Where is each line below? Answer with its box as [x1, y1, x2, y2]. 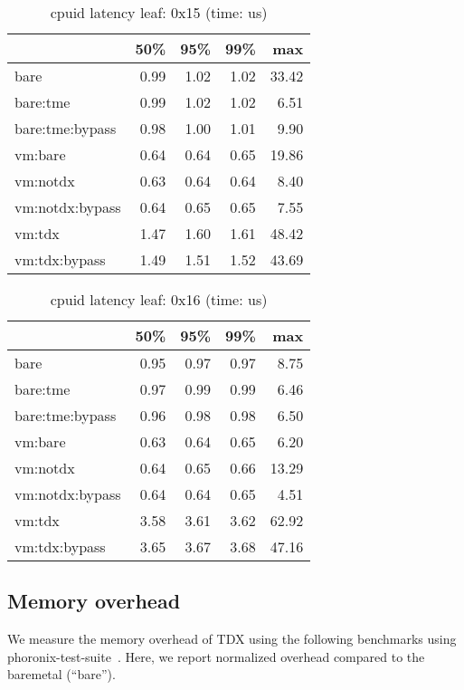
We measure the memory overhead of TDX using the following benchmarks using [7, 629, 457, 648]
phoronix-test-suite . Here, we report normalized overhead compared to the [7, 647, 425, 666]
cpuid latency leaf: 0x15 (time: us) [50, 2, 268, 23]
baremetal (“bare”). [7, 665, 116, 684]
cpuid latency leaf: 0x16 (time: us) [50, 289, 268, 310]
